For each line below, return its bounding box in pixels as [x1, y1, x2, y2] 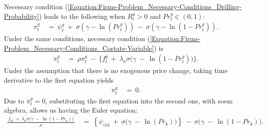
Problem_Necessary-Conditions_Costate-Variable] [4, 43, 154, 53]
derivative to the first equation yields [4, 75, 114, 85]
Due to [4, 95, 24, 105]
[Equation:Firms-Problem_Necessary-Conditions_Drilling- [67, 1, 242, 11]
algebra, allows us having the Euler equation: [4, 105, 138, 115]
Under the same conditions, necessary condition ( [4, 33, 150, 44]
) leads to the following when [39, 11, 126, 21]
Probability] [4, 11, 39, 21]
